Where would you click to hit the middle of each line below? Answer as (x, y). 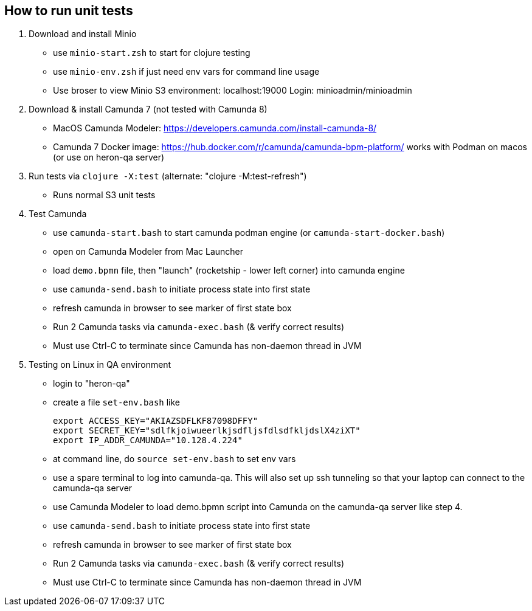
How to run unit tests (69, 11)
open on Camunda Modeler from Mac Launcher (148, 252)
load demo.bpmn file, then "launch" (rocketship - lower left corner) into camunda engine (229, 271)
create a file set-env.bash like (117, 402)
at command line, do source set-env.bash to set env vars (174, 459)
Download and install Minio (83, 34)
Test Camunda (58, 214)
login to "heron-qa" (92, 384)
